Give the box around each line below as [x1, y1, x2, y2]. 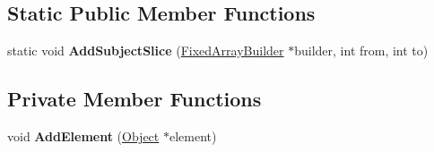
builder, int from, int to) [294, 41, 429, 60]
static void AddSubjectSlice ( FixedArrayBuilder [7, 41, 284, 60]
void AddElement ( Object [7, 127, 160, 145]
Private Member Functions [7, 85, 262, 113]
